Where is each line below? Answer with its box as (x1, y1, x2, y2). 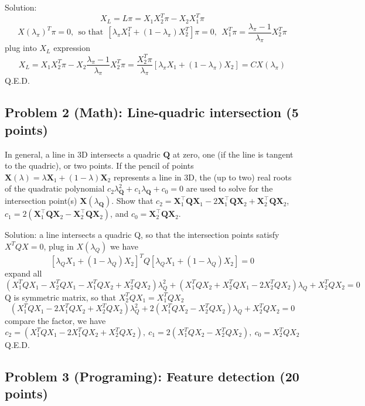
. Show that (111, 195, 153, 207)
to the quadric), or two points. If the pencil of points (5, 159, 194, 172)
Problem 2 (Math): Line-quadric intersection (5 (5, 103, 299, 121)
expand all (5, 267, 42, 279)
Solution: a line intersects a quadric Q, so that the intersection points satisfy (5, 228, 279, 241)
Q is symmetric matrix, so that (5, 291, 117, 303)
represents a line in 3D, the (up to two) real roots (113, 170, 292, 183)
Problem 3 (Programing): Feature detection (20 (5, 367, 299, 385)
